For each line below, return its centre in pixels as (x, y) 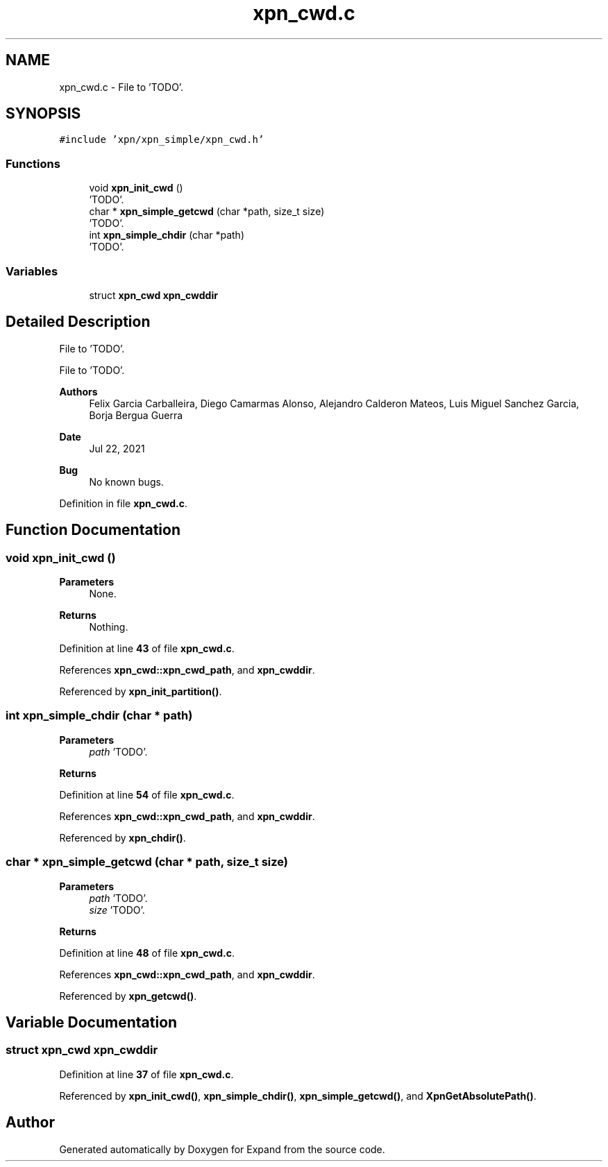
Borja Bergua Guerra (136, 415)
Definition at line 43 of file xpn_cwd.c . (147, 648)
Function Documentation (93, 530)
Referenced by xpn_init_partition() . (141, 691)
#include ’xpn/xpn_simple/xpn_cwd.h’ (162, 140)
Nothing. (109, 627)
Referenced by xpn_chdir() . (123, 837)
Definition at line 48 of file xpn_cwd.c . (147, 953)
